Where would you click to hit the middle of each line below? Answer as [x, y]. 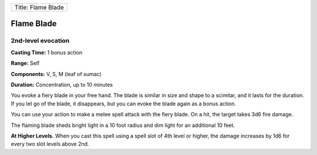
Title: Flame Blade [39, 7]
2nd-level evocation [40, 41]
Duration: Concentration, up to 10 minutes [62, 84]
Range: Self [25, 63]
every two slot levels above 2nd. [50, 144]
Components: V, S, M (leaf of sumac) [56, 74]
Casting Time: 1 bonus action [46, 52]
